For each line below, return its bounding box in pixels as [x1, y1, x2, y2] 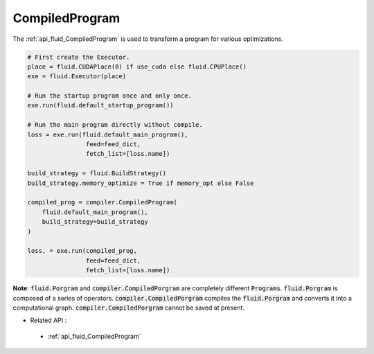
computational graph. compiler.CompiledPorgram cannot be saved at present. [12, 303, 245, 312]
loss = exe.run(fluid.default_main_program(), [27, 130, 188, 139]
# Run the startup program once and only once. [27, 92, 192, 100]
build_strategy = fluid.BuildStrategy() [27, 170, 166, 177]
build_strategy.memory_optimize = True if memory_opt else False [27, 179, 254, 187]
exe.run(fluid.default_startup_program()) [27, 101, 174, 109]
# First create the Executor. [27, 53, 130, 61]
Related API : [30, 316, 67, 325]
